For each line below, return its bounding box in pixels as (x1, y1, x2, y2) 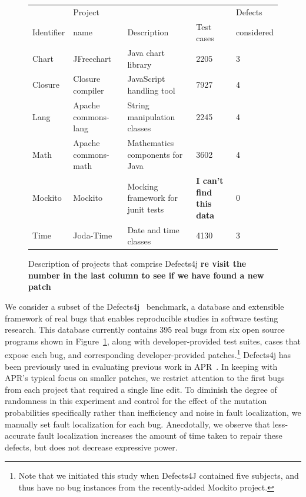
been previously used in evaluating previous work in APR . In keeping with (5, 360, 278, 372)
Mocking (127, 180, 158, 192)
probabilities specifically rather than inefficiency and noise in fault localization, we (5, 406, 301, 419)
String (127, 98, 149, 111)
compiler (73, 84, 104, 97)
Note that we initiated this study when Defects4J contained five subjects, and (18, 469, 299, 482)
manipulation (127, 110, 175, 122)
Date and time (127, 223, 179, 236)
